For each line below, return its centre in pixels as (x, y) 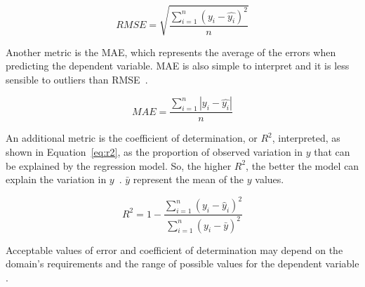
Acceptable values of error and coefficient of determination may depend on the (174, 249)
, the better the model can (303, 165)
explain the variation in (56, 179)
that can (332, 151)
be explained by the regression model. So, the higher (119, 165)
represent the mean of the (188, 179)
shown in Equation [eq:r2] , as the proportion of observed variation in (154, 151)
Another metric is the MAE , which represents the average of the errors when (171, 52)
